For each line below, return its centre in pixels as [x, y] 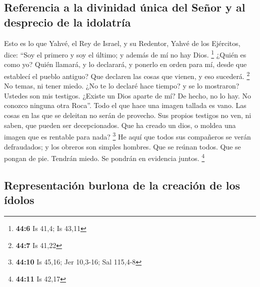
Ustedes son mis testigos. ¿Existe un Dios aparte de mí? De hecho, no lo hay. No [127, 95]
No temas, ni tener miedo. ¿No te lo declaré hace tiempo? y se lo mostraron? [122, 86]
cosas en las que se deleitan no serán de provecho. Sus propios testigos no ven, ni [128, 115]
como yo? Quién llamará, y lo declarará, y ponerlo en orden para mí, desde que [125, 64]
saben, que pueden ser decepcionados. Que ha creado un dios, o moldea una [120, 125]
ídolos [19, 200]
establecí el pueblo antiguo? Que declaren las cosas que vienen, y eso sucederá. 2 [127, 75]
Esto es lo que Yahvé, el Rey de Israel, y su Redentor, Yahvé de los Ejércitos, [122, 43]
